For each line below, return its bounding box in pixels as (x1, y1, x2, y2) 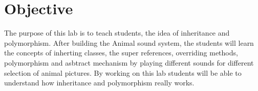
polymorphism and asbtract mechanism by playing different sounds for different (4, 57, 254, 68)
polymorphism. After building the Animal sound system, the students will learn (4, 37, 254, 48)
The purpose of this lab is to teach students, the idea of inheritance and (4, 27, 230, 38)
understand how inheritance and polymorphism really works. (4, 77, 195, 88)
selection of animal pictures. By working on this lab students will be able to (4, 67, 242, 78)
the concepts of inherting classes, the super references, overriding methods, (4, 47, 238, 58)
